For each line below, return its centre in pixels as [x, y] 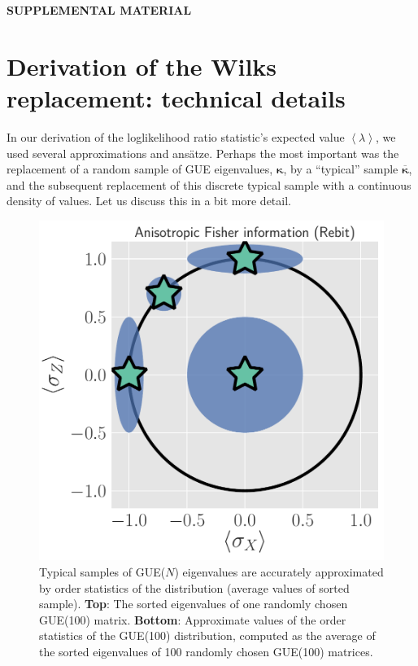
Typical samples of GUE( [102, 571]
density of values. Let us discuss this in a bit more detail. [149, 201]
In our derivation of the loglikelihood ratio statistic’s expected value [176, 136]
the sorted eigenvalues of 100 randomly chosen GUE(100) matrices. [206, 651]
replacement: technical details [176, 97]
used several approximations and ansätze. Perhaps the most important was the [203, 153]
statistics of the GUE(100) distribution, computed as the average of [207, 635]
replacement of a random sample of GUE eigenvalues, [140, 169]
